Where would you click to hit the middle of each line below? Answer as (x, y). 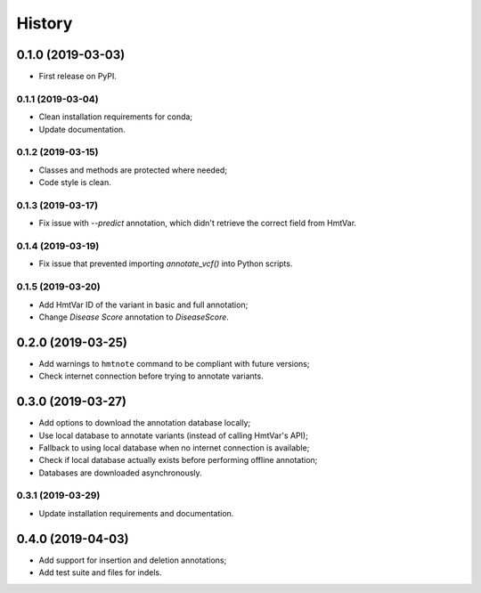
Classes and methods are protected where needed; (133, 170)
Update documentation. (82, 129)
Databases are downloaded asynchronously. (120, 473)
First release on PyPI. (78, 77)
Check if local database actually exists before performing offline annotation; (178, 460)
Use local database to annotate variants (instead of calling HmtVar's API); (174, 435)
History (45, 23)
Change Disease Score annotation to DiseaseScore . (134, 317)
